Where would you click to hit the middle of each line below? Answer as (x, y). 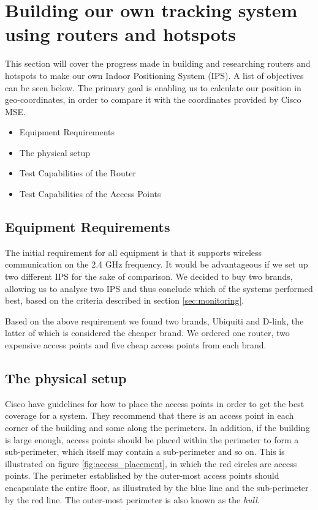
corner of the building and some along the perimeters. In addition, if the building (157, 427)
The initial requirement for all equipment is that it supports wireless (134, 252)
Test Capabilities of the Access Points (90, 194)
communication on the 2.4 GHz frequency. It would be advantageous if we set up (157, 264)
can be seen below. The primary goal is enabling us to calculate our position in (153, 87)
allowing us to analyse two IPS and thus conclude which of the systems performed (159, 288)
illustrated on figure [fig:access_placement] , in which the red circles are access (151, 463)
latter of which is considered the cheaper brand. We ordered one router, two (147, 333)
